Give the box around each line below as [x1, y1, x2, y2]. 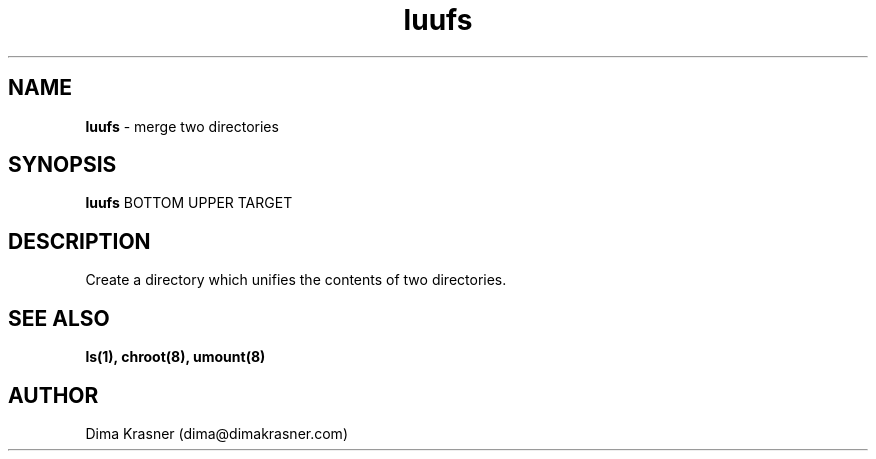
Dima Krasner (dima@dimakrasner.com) [85, 424, 348, 442]
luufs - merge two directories [85, 117, 279, 135]
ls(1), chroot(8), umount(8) [85, 348, 266, 366]
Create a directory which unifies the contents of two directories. [85, 271, 507, 289]
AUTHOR [8, 382, 99, 408]
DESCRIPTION [8, 228, 151, 254]
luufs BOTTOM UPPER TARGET [85, 194, 293, 212]
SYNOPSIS [8, 152, 117, 178]
